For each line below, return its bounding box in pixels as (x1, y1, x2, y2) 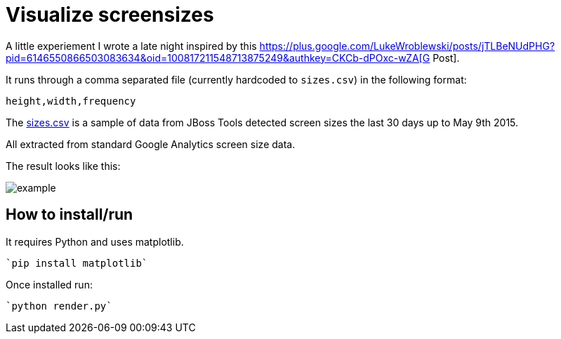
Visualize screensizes (6, 3, 214, 27)
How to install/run (6, 206, 133, 224)
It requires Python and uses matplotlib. (6, 235, 184, 248)
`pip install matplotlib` (6, 257, 148, 269)
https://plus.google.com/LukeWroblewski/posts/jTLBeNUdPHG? (259, 39, 555, 52)
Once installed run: (6, 278, 93, 291)
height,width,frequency (6, 95, 136, 107)
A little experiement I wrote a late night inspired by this (6, 39, 257, 52)
